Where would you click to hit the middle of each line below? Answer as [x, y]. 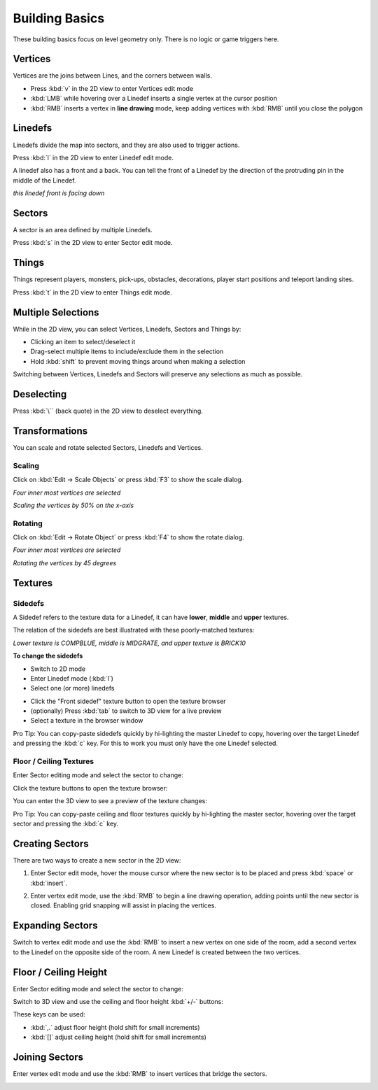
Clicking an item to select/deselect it [83, 341]
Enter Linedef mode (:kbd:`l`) [72, 678]
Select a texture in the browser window [87, 721]
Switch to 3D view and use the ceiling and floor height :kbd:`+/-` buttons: [118, 1002]
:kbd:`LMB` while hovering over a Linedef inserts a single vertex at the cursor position [154, 99]
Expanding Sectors [55, 926]
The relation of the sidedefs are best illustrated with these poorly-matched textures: [134, 630]
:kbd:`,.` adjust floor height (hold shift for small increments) [115, 1027]
